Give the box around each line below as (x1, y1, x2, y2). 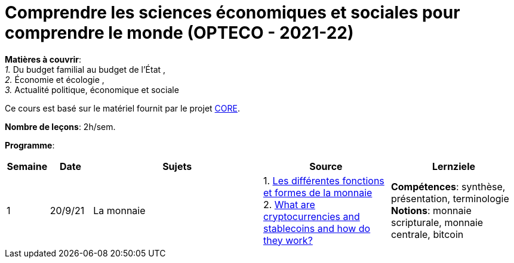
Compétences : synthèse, (390, 180, 506, 193)
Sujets (162, 160, 192, 172)
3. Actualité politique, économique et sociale (5, 84, 179, 95)
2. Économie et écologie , (5, 74, 104, 85)
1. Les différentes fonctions (263, 174, 384, 187)
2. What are (263, 198, 315, 211)
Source (309, 160, 343, 172)
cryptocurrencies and (263, 210, 360, 222)
